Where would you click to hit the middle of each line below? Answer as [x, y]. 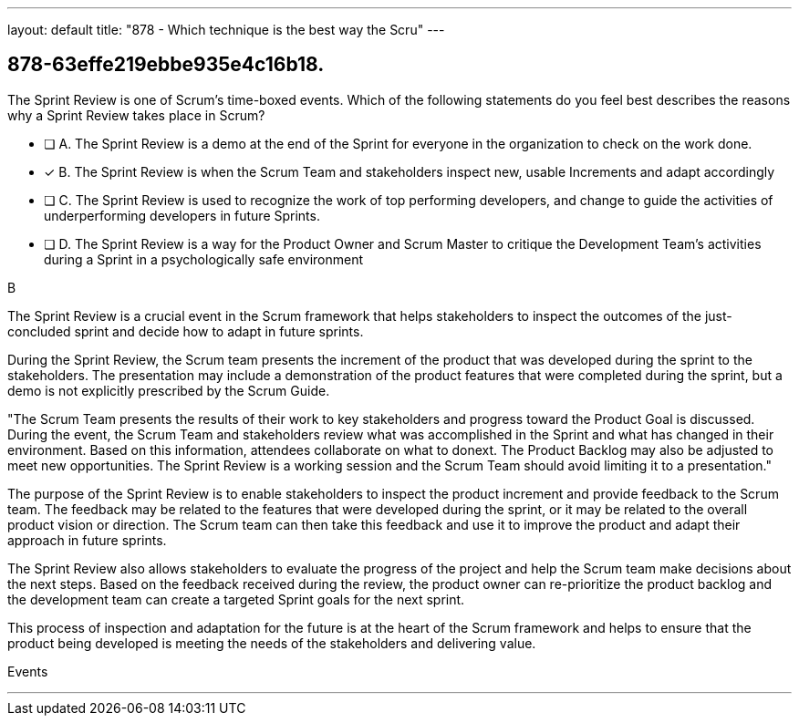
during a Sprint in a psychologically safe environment [204, 259]
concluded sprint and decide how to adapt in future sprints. [186, 331]
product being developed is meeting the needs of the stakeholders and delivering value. [272, 643]
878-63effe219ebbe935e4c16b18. [166, 65]
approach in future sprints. [87, 540]
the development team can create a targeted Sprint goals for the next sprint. [236, 599]
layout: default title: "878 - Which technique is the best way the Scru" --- [226, 30]
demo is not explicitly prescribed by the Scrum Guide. [169, 390]
